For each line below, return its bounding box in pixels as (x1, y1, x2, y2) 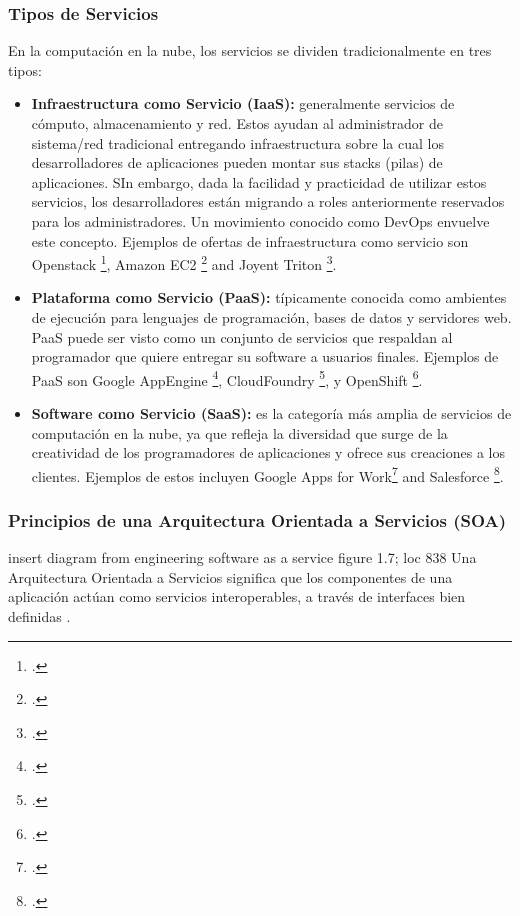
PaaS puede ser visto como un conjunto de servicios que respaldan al (31, 326, 453, 347)
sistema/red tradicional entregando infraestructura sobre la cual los (31, 132, 444, 153)
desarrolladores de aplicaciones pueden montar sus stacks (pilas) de (31, 152, 443, 173)
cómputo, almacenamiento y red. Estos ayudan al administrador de (31, 113, 444, 133)
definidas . (8, 606, 71, 627)
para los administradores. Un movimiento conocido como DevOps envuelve (31, 210, 490, 231)
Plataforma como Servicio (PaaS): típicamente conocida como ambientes (31, 287, 507, 308)
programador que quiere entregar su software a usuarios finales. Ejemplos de (31, 346, 499, 367)
